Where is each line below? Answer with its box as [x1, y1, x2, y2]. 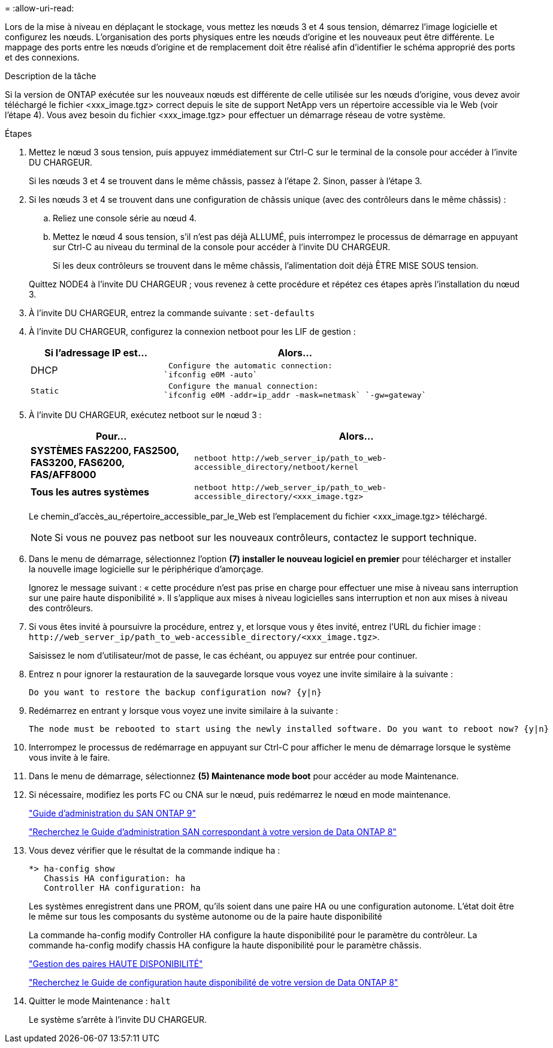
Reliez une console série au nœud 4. [53, 213, 197, 223]
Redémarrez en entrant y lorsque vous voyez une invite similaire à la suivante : [29, 705, 339, 716]
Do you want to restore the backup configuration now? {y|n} [29, 687, 322, 697]
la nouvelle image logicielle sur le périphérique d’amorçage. [29, 564, 264, 574]
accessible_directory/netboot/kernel [194, 463, 359, 472]
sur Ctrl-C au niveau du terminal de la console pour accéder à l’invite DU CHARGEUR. [53, 242, 391, 252]
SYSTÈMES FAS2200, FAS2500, [31, 445, 179, 457]
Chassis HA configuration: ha [44, 873, 186, 883]
